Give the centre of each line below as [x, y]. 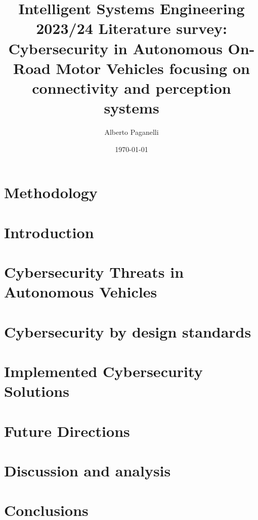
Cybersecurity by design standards [128, 331]
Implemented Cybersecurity [103, 371]
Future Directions [67, 431]
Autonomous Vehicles [81, 292]
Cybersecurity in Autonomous [115, 48]
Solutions [37, 391]
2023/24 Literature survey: [132, 28]
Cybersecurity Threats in [94, 272]
